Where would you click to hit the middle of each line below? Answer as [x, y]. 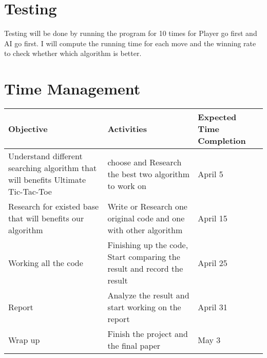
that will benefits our [46, 218]
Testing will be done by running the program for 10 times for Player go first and [131, 33]
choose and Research [145, 162]
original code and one [146, 218]
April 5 [211, 174]
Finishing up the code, [148, 245]
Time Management [72, 89]
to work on [127, 185]
